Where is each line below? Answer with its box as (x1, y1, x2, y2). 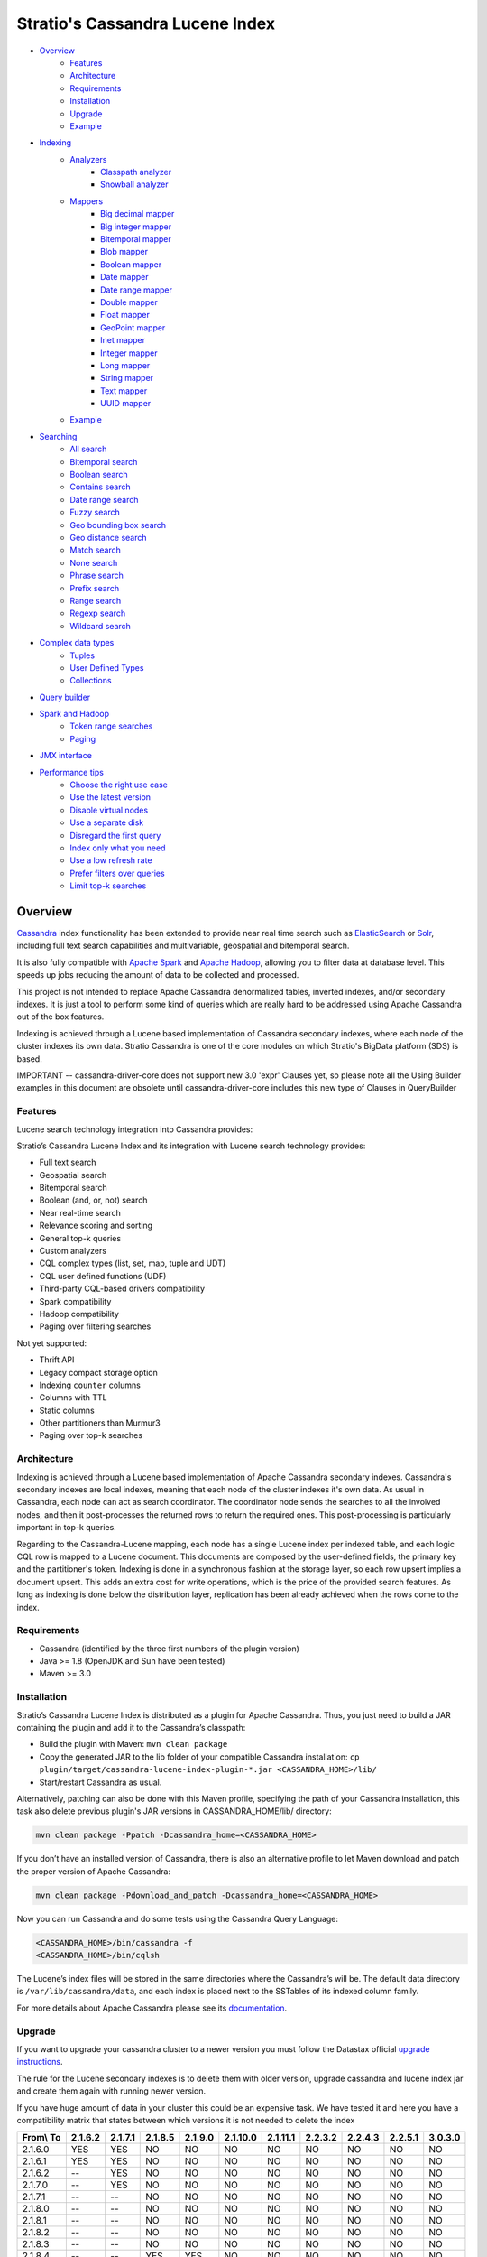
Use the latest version (69, 792, 152, 803)
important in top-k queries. (16, 1522, 116, 1533)
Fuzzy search (69, 506, 121, 518)
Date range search (69, 494, 139, 505)
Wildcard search (69, 620, 131, 631)
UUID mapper (100, 398, 152, 409)
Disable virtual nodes (69, 804, 149, 815)
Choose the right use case (69, 779, 169, 790)
